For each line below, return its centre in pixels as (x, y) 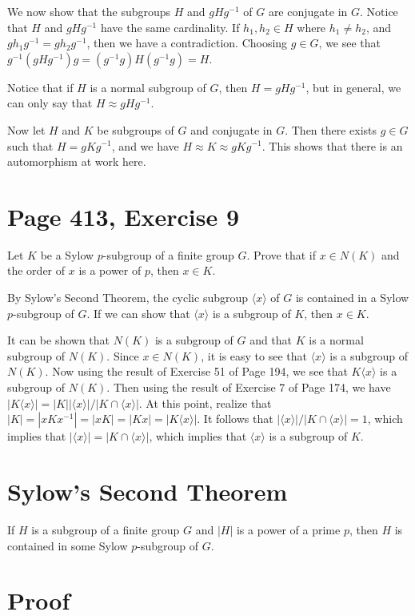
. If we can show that (138, 313)
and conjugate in (231, 129)
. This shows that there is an (332, 145)
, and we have (145, 145)
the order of (36, 270)
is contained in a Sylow (352, 298)
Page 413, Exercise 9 (124, 216)
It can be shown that (59, 340)
